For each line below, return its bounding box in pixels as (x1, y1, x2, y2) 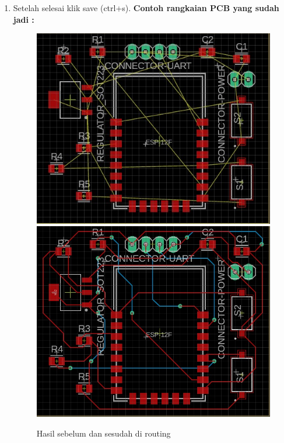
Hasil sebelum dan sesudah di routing (36, 427, 171, 439)
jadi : (13, 13, 34, 25)
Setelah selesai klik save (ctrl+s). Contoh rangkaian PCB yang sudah (13, 2, 279, 13)
